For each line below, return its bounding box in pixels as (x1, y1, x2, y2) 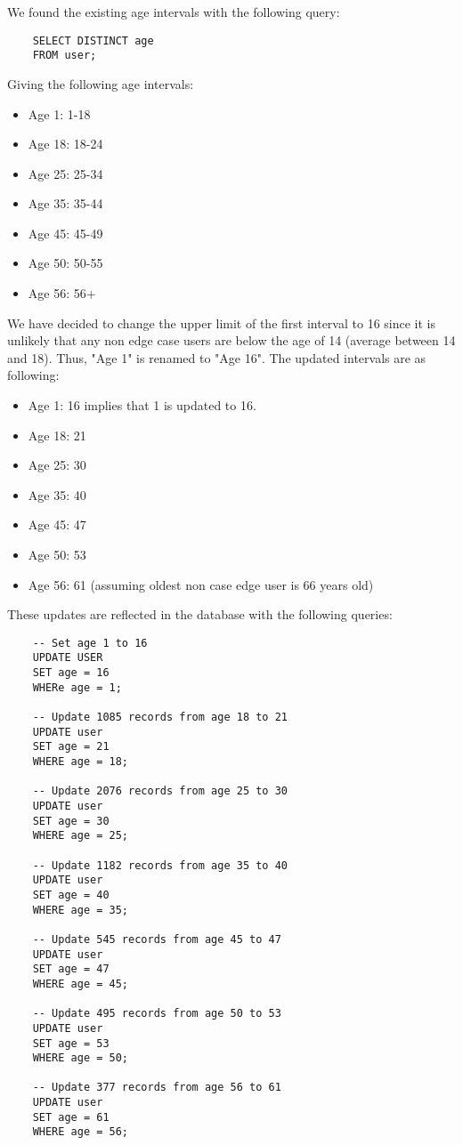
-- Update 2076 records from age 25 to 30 (32, 785, 288, 798)
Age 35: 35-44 (28, 194, 103, 213)
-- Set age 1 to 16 (32, 636, 148, 649)
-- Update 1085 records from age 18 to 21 (32, 711, 288, 724)
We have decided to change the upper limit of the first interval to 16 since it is (7, 313, 435, 332)
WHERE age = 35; (32, 903, 129, 916)
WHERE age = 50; (32, 1052, 129, 1065)
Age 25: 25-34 (28, 164, 103, 182)
